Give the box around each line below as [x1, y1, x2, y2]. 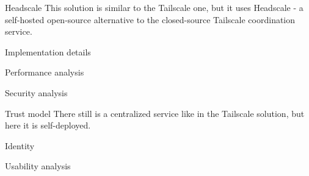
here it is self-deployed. [5, 119, 91, 132]
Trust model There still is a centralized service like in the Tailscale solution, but [5, 107, 305, 119]
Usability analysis [5, 160, 71, 172]
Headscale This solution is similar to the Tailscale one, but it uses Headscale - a [5, 1, 304, 13]
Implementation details [5, 45, 91, 58]
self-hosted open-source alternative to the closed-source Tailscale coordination [5, 13, 296, 26]
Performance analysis [5, 66, 84, 79]
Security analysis [5, 86, 68, 99]
